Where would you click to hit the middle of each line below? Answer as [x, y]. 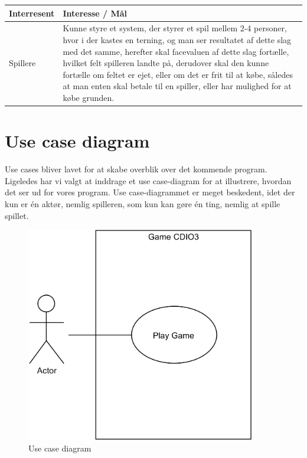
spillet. [17, 215]
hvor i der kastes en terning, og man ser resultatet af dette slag [177, 39]
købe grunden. [89, 97]
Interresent [32, 13]
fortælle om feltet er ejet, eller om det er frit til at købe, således [178, 74]
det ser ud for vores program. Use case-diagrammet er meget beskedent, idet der [150, 192]
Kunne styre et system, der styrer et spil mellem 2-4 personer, [175, 28]
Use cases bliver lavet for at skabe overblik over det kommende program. [136, 169]
